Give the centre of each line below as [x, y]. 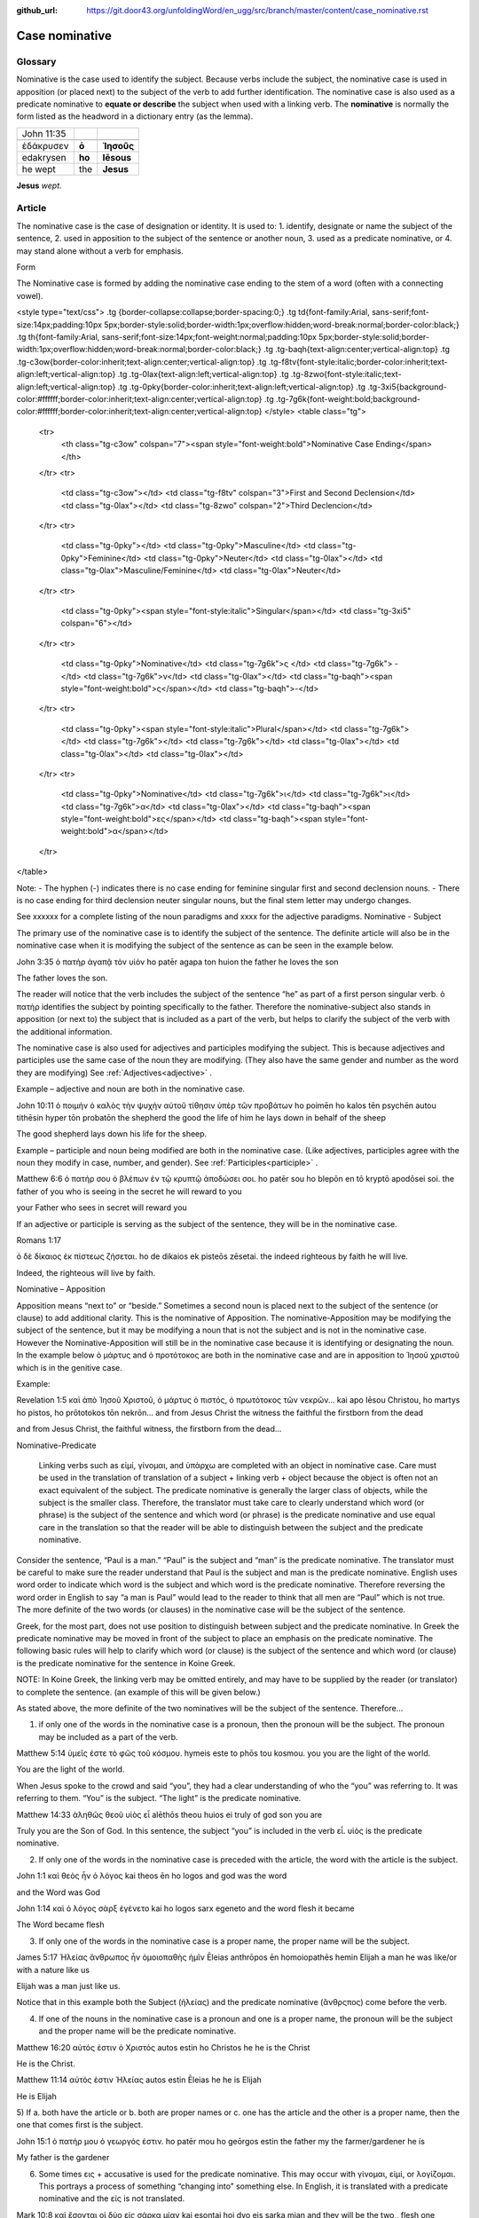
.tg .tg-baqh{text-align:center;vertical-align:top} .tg [357, 350]
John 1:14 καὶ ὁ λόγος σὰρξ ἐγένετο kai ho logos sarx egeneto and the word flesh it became [185, 1908]
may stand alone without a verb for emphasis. [100, 251]
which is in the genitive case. [70, 1367]
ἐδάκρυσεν [45, 146]
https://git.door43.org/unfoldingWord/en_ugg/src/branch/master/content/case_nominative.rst [258, 10]
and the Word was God [59, 1892]
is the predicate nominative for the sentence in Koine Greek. [126, 1663]
